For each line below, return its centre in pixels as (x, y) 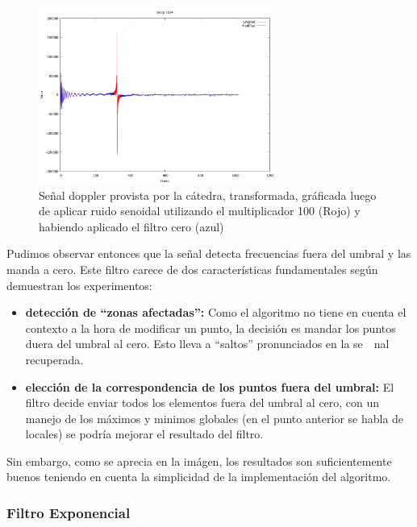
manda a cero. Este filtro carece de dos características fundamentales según (192, 269)
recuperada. (54, 359)
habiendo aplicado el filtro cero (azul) (131, 226)
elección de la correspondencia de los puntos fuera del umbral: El (210, 386)
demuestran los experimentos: (79, 285)
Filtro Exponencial (69, 512)
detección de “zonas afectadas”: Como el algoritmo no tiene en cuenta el (216, 312)
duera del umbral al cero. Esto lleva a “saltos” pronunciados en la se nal (207, 344)
